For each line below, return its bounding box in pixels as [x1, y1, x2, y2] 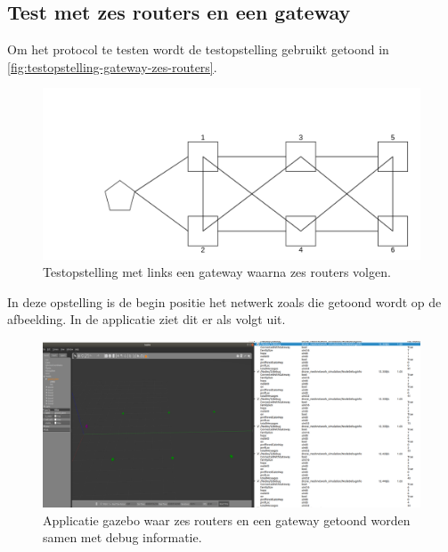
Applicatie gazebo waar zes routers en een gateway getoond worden [43, 510, 411, 529]
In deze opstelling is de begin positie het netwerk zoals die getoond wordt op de [7, 292, 442, 311]
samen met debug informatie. [43, 528, 202, 547]
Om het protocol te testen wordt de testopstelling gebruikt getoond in [7, 40, 389, 59]
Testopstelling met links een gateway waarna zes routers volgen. [43, 263, 391, 281]
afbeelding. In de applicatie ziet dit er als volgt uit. [7, 310, 286, 329]
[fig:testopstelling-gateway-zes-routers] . [7, 57, 217, 76]
